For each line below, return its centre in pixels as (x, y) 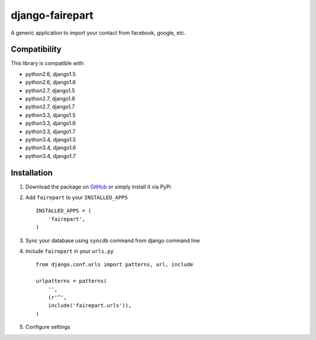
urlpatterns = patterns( (71, 281)
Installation (32, 173)
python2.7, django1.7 (50, 107)
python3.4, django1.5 (51, 139)
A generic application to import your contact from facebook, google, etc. (98, 33)
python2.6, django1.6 (51, 83)
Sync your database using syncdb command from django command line (113, 241)
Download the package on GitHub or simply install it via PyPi (98, 187)
